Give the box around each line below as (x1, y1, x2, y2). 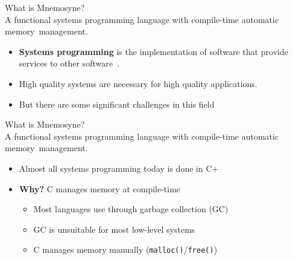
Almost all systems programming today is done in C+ (19, 161, 219, 174)
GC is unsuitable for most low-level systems (33, 223, 195, 235)
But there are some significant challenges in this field (19, 97, 215, 110)
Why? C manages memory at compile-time (19, 182, 181, 195)
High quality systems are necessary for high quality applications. (19, 77, 257, 89)
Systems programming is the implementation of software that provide (19, 45, 288, 57)
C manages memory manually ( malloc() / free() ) (33, 243, 218, 256)
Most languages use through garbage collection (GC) (33, 203, 228, 215)
